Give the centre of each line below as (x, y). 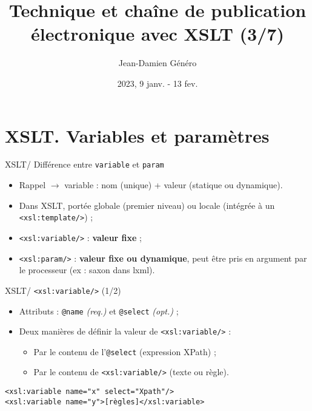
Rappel (32, 185)
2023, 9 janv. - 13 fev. (158, 83)
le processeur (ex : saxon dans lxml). (87, 270)
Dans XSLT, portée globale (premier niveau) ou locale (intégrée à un (147, 205)
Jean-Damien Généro (158, 63)
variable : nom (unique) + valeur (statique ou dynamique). (174, 185)
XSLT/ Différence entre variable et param (85, 164)
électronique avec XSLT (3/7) (158, 34)
